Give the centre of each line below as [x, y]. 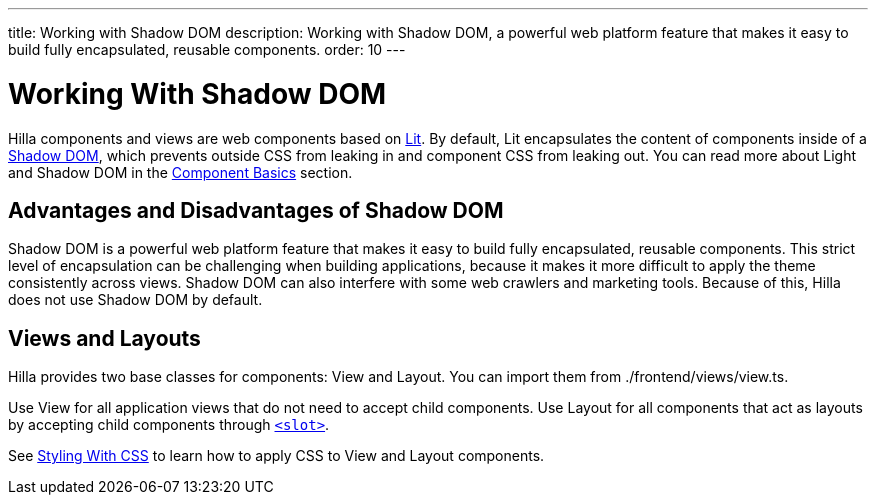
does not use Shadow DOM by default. [135, 300]
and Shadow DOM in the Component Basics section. [180, 172]
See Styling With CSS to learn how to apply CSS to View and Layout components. [276, 456]
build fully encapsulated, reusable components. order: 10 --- [207, 49]
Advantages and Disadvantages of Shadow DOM [256, 210]
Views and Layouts [104, 338]
